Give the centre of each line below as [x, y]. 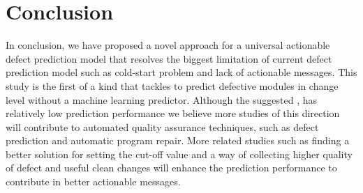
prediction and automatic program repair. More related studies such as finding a [178, 140]
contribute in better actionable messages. [93, 182]
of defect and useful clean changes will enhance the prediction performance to [171, 168]
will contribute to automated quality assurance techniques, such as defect [162, 126]
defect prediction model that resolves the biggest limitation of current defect [169, 58]
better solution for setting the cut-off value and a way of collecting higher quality [179, 154]
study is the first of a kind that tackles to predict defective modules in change [172, 85]
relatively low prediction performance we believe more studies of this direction [173, 113]
